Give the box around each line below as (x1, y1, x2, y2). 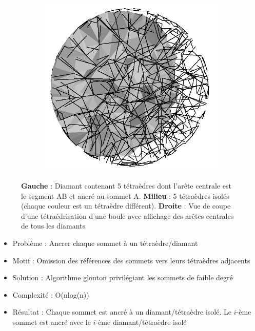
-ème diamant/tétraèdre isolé (95, 317, 187, 327)
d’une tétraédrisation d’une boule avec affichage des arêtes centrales (21, 210, 234, 221)
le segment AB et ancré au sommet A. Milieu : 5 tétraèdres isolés (21, 190, 229, 201)
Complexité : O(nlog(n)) (12, 289, 89, 300)
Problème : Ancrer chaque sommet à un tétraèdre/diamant (12, 238, 198, 249)
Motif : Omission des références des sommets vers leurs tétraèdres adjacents (12, 255, 250, 265)
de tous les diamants (21, 220, 86, 231)
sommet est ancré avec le (12, 317, 91, 327)
